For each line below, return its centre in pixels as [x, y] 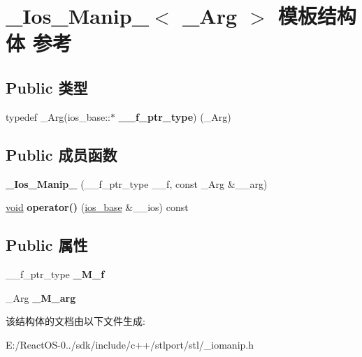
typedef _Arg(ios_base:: [58, 116]
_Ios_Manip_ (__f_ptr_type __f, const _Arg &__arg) [137, 183]
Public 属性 [47, 245]
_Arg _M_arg [41, 297]
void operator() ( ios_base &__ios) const [97, 207]
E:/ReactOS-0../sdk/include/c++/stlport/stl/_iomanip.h [130, 344]
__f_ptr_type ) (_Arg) [175, 116]
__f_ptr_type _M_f [55, 274]
